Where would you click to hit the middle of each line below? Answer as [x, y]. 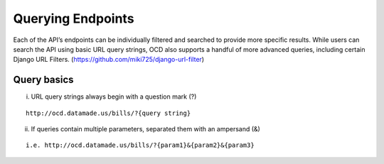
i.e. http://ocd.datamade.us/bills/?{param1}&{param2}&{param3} [140, 145]
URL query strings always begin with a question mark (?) [114, 97]
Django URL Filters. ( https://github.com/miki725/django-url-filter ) [109, 60]
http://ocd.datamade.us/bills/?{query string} [108, 113]
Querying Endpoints [74, 18]
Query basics [43, 80]
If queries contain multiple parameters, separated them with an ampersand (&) [146, 129]
